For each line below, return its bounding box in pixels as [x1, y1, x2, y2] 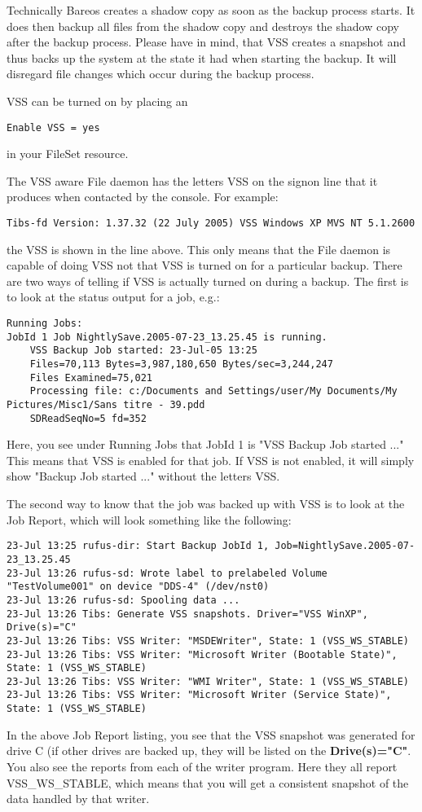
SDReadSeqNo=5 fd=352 [29, 412, 147, 424]
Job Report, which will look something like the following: [7, 511, 292, 528]
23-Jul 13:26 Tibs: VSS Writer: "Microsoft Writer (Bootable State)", [7, 648, 398, 661]
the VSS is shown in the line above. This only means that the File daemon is [7, 240, 391, 257]
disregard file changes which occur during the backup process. [7, 65, 314, 82]
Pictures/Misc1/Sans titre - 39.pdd [7, 398, 205, 410]
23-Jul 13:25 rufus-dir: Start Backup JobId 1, [7, 540, 270, 552]
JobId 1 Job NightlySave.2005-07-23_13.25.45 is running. [7, 331, 327, 343]
